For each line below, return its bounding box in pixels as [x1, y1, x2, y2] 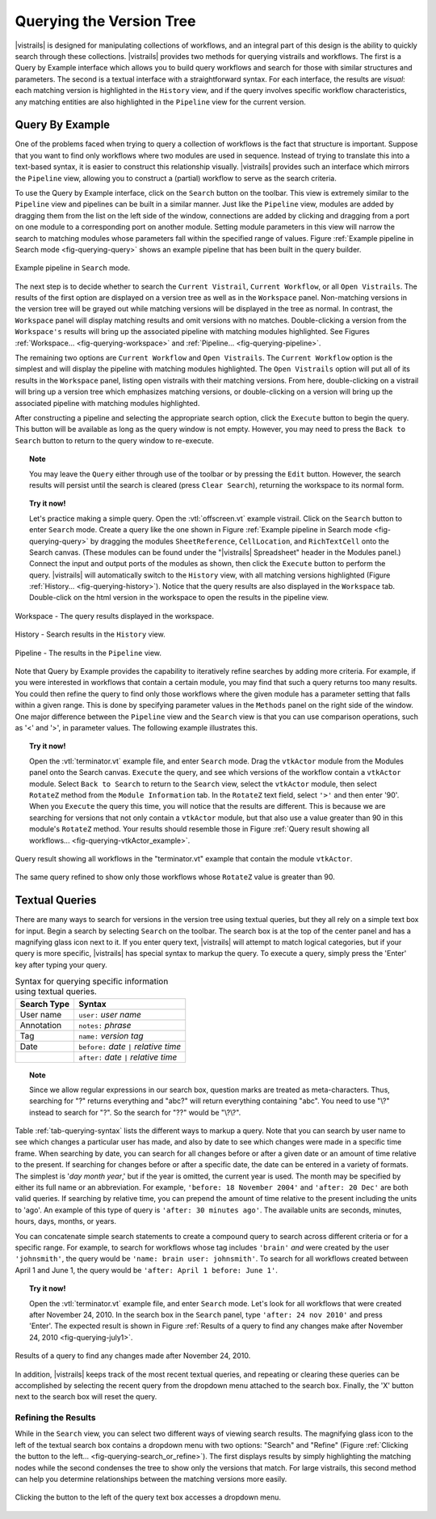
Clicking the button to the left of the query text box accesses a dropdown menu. [15, 1492, 282, 1502]
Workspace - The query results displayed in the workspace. [15, 611, 214, 620]
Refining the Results [15, 1412, 96, 1424]
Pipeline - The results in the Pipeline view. [15, 648, 161, 658]
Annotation [19, 1019, 62, 1030]
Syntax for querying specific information [15, 975, 169, 987]
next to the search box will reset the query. [15, 1392, 157, 1402]
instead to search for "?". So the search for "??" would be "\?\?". [29, 1107, 241, 1117]
